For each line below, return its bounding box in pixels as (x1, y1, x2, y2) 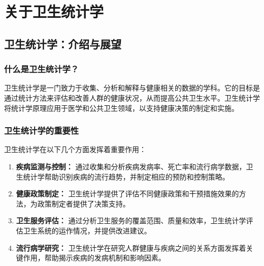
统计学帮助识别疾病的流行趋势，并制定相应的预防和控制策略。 (23, 171, 229, 182)
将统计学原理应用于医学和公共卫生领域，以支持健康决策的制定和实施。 (4, 102, 239, 113)
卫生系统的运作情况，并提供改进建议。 (23, 225, 151, 235)
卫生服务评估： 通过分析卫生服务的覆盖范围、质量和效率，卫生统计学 (16, 215, 246, 226)
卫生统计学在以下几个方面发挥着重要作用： (4, 144, 146, 155)
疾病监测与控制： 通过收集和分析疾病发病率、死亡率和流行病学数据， (16, 161, 246, 171)
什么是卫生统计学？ (4, 63, 79, 75)
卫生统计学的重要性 (4, 124, 79, 137)
